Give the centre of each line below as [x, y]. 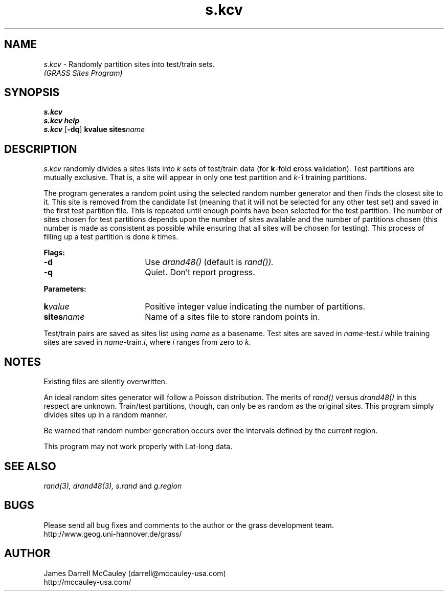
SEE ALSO [30, 466]
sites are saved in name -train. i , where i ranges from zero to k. [147, 342]
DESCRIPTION [41, 149]
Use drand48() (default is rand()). [209, 262]
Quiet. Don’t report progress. [200, 272]
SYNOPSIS [32, 93]
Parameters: [65, 289]
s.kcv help [61, 121]
